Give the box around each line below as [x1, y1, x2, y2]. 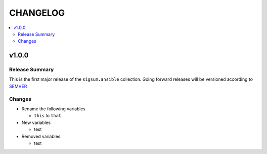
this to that [34, 113, 62, 119]
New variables [21, 120, 51, 125]
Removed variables [21, 133, 61, 139]
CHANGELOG [9, 7, 65, 18]
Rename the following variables [21, 106, 86, 112]
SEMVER [9, 83, 27, 89]
